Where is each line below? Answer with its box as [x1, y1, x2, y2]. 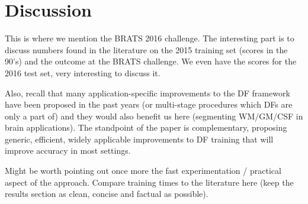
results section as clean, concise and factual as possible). [5, 187, 208, 200]
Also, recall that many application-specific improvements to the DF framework [5, 86, 290, 99]
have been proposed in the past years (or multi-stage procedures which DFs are [5, 98, 293, 111]
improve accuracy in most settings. [5, 144, 131, 157]
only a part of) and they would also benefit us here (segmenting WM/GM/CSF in [5, 109, 303, 122]
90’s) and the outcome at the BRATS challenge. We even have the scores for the [5, 55, 297, 67]
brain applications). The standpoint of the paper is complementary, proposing [5, 121, 287, 134]
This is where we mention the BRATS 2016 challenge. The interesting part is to [5, 32, 294, 44]
